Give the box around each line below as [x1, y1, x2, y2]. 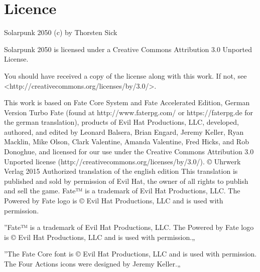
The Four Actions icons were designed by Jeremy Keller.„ [4, 258, 181, 268]
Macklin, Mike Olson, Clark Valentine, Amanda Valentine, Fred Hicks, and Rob [4, 136, 249, 147]
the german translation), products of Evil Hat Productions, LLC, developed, [4, 117, 239, 127]
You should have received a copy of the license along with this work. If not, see [4, 70, 247, 81]
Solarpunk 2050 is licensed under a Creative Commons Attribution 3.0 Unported [4, 44, 252, 54]
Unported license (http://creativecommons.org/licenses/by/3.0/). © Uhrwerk [4, 156, 241, 166]
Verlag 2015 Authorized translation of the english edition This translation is [4, 166, 238, 176]
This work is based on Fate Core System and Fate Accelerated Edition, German [4, 97, 250, 108]
